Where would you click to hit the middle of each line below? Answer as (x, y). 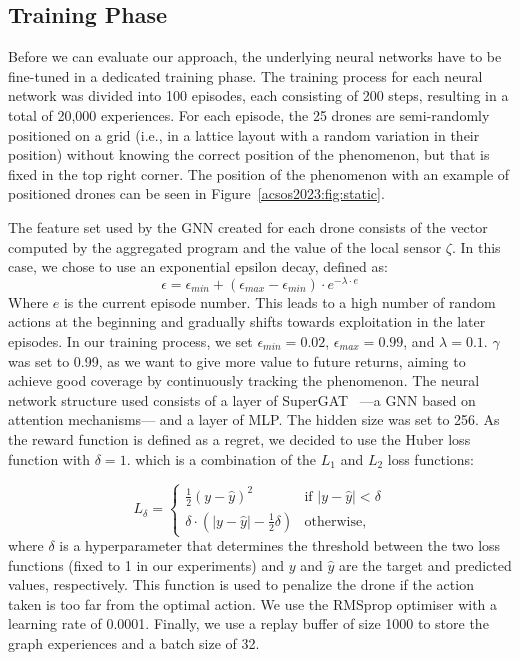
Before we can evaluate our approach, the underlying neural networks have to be (255, 56)
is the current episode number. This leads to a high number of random (279, 301)
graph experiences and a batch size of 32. (134, 643)
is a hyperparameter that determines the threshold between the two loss (280, 545)
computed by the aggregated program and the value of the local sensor (225, 246)
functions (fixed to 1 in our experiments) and (146, 564)
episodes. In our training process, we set (130, 341)
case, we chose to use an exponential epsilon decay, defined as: (198, 266)
